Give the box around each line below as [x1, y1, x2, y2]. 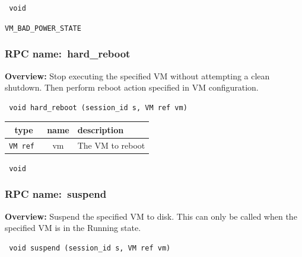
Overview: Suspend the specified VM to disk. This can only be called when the [5, 210, 297, 222]
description [77, 123, 124, 136]
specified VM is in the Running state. [5, 221, 141, 234]
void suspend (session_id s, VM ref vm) [9, 243, 171, 252]
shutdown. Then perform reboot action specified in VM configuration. [5, 81, 259, 94]
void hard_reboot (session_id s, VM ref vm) [9, 103, 187, 112]
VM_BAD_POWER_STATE [5, 24, 81, 33]
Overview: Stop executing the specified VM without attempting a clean [5, 69, 270, 82]
